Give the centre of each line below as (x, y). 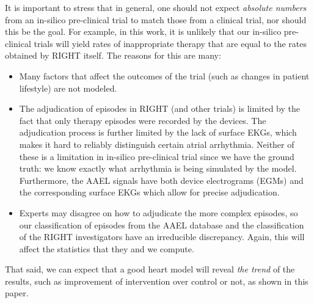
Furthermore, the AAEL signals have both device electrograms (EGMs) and (161, 180)
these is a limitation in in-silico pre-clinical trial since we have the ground (157, 156)
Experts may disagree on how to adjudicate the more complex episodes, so (159, 212)
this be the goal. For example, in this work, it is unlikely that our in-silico (143, 31)
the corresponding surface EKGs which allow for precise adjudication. (149, 192)
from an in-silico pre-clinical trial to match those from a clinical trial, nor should (156, 19)
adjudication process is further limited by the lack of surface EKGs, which (158, 132)
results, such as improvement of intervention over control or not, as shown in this (157, 281)
